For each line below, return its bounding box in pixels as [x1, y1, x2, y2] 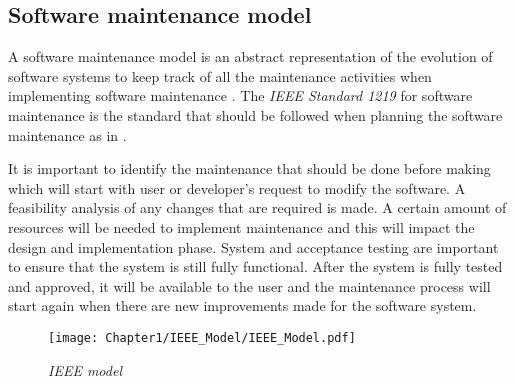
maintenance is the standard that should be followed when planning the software [8, 104, 503, 125]
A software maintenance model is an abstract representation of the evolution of [8, 46, 493, 67]
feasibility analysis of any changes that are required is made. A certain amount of [8, 197, 507, 218]
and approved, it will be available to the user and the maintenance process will [8, 275, 491, 296]
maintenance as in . [8, 124, 127, 145]
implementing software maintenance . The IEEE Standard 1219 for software [8, 85, 473, 106]
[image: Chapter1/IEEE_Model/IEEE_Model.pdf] [48, 330, 356, 345]
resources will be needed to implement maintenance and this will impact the [8, 216, 475, 237]
